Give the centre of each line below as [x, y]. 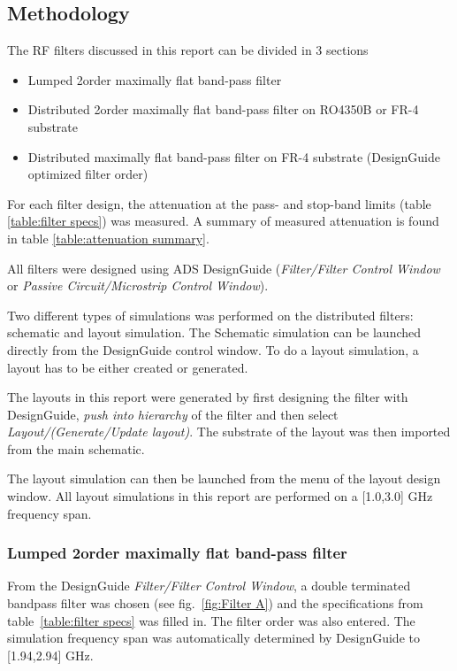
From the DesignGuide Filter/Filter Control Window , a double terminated [209, 586]
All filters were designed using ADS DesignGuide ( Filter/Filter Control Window [224, 268]
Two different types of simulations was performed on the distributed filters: [210, 315]
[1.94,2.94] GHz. [50, 655]
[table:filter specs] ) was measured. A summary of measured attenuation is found [223, 221]
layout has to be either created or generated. [128, 367]
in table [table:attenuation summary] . [108, 238]
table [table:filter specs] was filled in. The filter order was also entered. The [211, 620]
